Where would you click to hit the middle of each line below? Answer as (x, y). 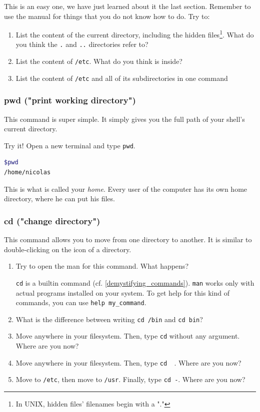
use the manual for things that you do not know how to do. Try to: (107, 16)
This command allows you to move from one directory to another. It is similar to (128, 239)
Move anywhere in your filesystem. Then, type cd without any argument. (128, 336)
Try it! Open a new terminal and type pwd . (70, 145)
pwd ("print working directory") (70, 100)
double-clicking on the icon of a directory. (68, 249)
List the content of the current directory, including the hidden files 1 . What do (135, 34)
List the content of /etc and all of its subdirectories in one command (122, 78)
